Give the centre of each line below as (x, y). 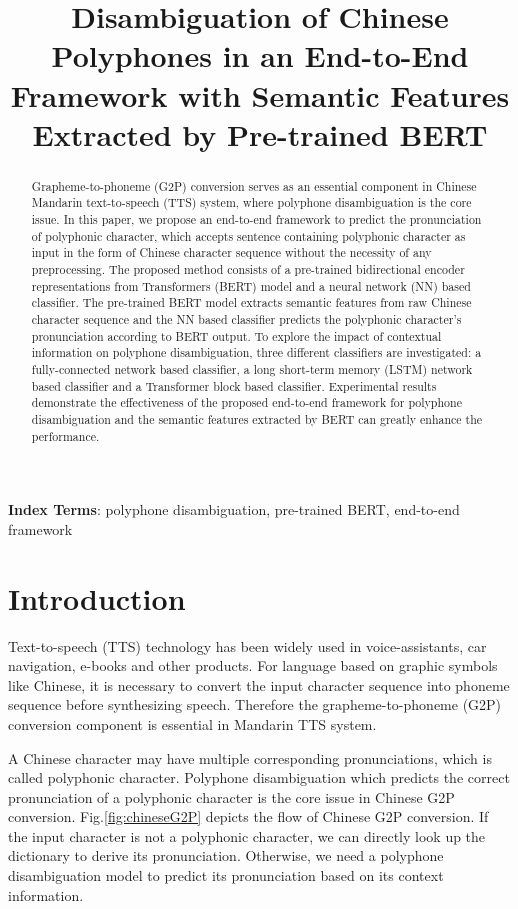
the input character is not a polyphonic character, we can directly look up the (247, 835)
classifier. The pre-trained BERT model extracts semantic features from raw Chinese (251, 302)
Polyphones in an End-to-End (260, 55)
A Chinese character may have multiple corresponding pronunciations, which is (250, 757)
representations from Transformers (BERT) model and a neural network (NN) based (251, 285)
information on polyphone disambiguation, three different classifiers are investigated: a (256, 352)
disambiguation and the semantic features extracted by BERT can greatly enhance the (257, 418)
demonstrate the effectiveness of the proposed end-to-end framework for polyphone (246, 402)
